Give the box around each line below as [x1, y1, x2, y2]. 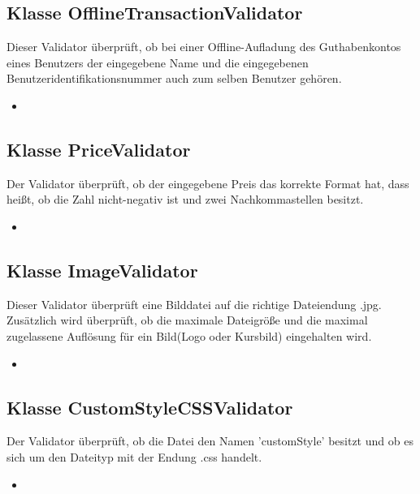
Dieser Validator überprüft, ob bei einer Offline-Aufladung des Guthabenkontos [6, 38, 401, 55]
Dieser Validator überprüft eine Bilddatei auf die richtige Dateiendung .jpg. [6, 295, 382, 312]
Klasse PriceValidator [6, 136, 191, 161]
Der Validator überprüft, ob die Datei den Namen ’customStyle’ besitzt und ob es [6, 432, 414, 449]
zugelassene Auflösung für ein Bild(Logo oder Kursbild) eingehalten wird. [6, 327, 372, 344]
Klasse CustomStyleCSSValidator [6, 394, 293, 419]
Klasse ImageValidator [6, 257, 198, 282]
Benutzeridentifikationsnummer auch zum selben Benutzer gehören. [6, 70, 342, 87]
